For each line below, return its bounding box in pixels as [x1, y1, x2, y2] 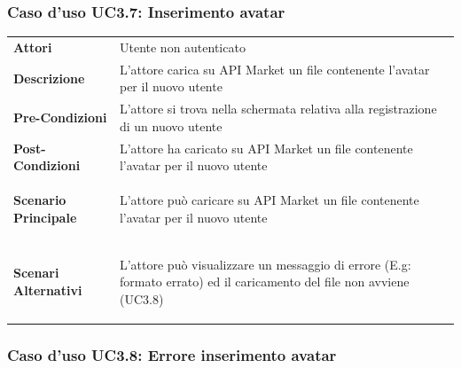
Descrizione [13, 68, 85, 87]
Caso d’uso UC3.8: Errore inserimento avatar [7, 343, 337, 365]
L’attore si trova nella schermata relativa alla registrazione [119, 99, 437, 118]
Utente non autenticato [119, 37, 246, 56]
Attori [13, 37, 52, 56]
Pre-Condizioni [13, 108, 107, 127]
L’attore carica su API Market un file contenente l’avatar [119, 59, 430, 78]
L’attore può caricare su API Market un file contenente [119, 191, 419, 209]
